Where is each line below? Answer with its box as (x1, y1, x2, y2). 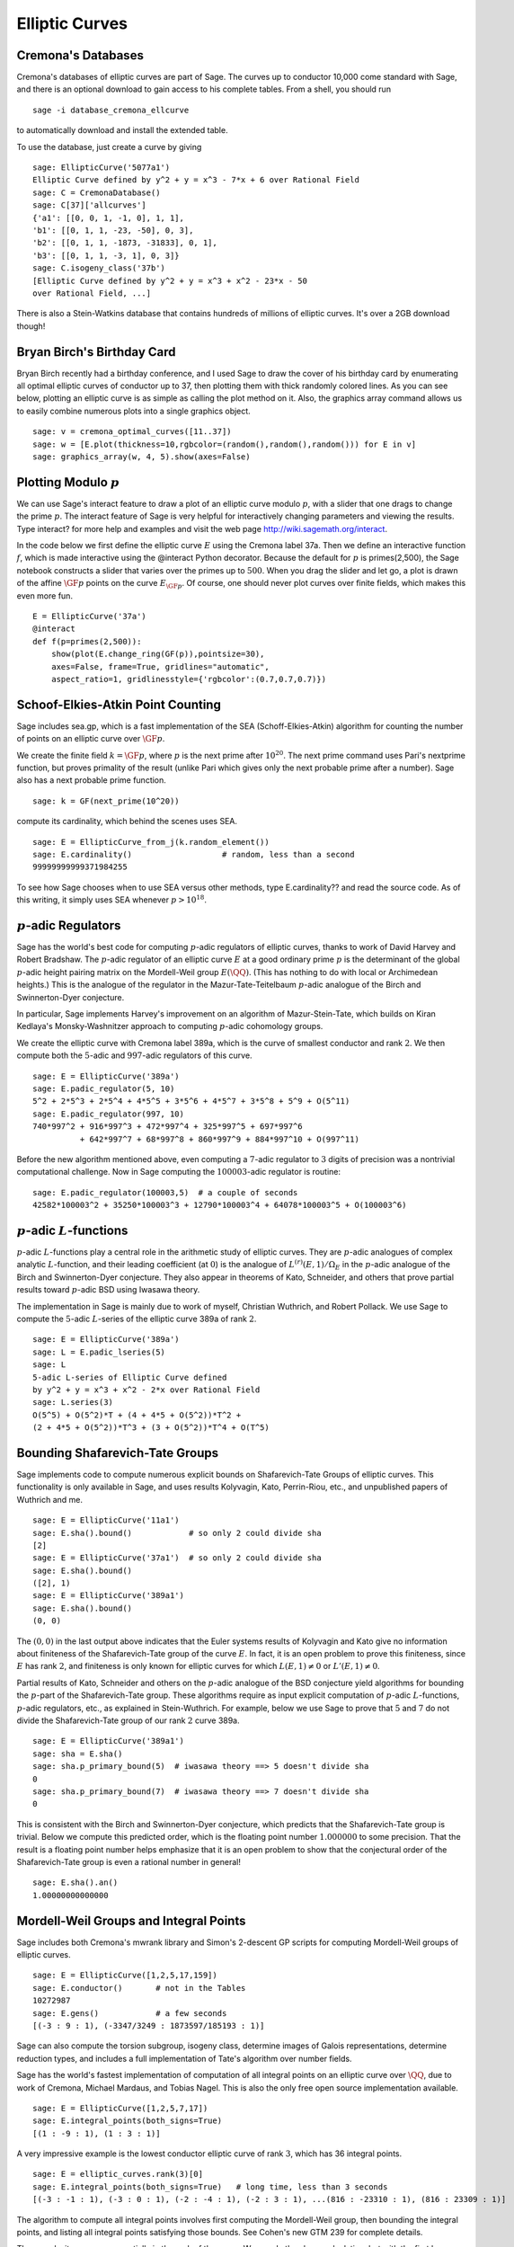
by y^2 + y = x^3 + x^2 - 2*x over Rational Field (32, 1384, 261, 1395)
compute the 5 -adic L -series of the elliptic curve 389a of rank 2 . (16, 1313, 257, 1324)
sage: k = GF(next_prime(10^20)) (32, 795, 180, 806)
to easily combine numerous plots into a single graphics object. (16, 405, 251, 416)
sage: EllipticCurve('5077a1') (32, 163, 171, 173)
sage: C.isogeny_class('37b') (32, 263, 166, 273)
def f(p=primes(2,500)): (32, 636, 142, 646)
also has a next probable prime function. (16, 775, 166, 786)
